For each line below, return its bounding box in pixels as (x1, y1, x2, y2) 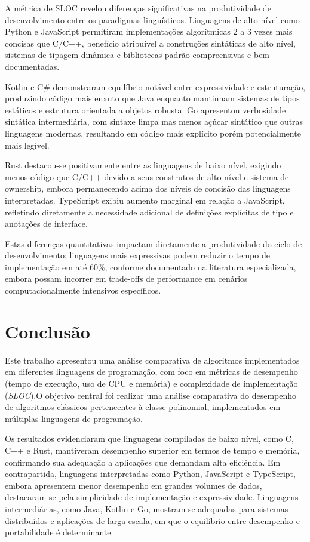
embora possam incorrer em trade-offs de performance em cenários (5, 272, 248, 285)
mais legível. (5, 138, 50, 151)
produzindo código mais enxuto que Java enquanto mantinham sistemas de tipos (5, 92, 300, 104)
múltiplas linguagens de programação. (5, 412, 143, 424)
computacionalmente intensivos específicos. (5, 284, 161, 297)
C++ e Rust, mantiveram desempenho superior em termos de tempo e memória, (5, 444, 300, 456)
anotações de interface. (5, 217, 88, 230)
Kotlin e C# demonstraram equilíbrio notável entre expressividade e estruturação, (5, 80, 306, 93)
